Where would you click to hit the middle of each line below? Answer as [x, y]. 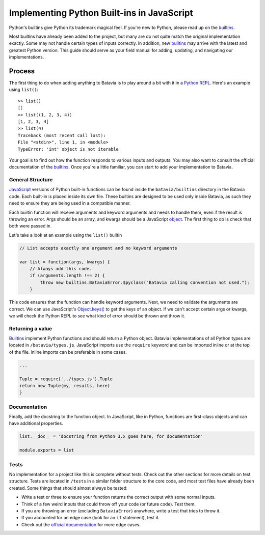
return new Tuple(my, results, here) [65, 385]
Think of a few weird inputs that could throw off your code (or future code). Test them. [108, 504]
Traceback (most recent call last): [62, 135]
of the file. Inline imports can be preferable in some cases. [68, 352]
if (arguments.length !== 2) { [67, 276]
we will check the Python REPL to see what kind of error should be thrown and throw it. [97, 316]
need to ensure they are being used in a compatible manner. [70, 203]
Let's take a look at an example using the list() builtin [66, 235]
